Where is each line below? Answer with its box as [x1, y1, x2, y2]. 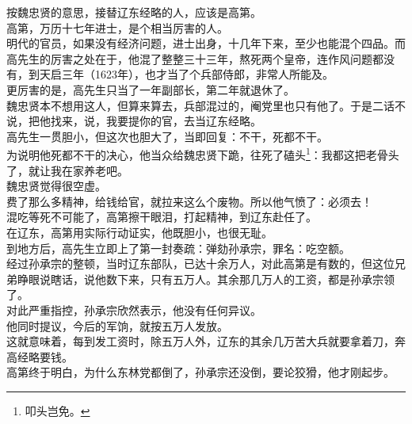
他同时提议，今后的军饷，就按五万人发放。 [6, 317, 228, 334]
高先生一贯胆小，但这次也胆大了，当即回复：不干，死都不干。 [6, 128, 328, 144]
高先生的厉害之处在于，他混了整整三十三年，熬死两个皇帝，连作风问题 [6, 50, 372, 67]
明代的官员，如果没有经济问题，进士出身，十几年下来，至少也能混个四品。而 [6, 35, 406, 52]
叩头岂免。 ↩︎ [25, 402, 90, 418]
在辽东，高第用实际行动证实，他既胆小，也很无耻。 [6, 223, 273, 240]
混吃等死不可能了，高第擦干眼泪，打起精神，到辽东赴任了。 [6, 208, 317, 225]
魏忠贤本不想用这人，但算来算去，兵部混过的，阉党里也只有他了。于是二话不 [6, 97, 406, 113]
